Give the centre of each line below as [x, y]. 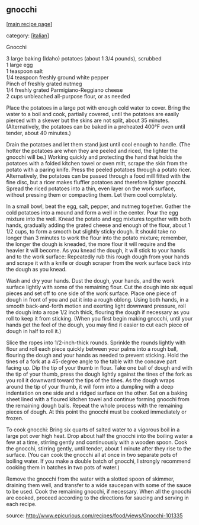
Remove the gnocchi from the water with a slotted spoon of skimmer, [90, 479]
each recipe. [21, 504]
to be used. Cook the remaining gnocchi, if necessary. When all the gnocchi [99, 491]
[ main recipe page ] [29, 24]
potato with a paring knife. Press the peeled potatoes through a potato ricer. [99, 169]
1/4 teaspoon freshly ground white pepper [57, 77]
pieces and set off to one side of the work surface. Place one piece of [91, 293]
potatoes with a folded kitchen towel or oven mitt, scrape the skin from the [97, 163]
